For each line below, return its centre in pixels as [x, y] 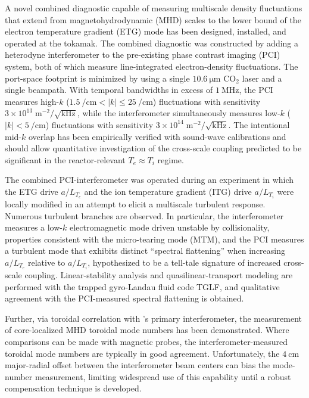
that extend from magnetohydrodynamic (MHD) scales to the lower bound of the [153, 19]
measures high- [32, 101]
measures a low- [34, 227]
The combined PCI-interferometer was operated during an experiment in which [149, 180]
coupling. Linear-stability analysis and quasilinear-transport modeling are [159, 275]
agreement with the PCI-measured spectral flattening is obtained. [124, 298]
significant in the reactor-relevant [65, 159]
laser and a [262, 78]
